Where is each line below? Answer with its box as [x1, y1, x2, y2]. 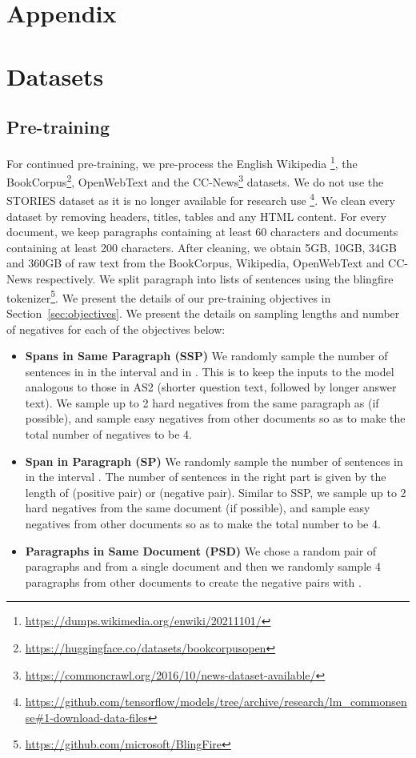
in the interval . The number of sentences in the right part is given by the [25, 468, 386, 485]
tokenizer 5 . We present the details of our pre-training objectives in [6, 287, 331, 306]
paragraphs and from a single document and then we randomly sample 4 [25, 558, 381, 575]
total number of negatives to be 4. [25, 426, 192, 443]
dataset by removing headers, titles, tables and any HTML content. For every [6, 207, 386, 224]
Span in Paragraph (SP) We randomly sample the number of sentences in [25, 452, 403, 469]
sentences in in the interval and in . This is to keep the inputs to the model [25, 363, 394, 379]
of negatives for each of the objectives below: [6, 320, 226, 337]
